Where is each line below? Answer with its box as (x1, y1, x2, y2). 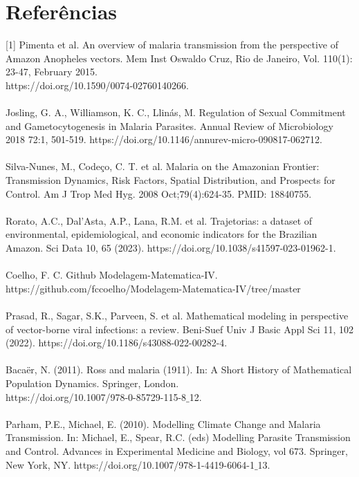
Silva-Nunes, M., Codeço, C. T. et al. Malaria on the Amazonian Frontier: (6, 159, 320, 174)
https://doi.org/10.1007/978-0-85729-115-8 (6, 389, 187, 404)
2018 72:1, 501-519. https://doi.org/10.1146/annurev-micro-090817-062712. (6, 132, 322, 147)
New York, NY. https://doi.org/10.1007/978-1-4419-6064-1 (6, 457, 255, 471)
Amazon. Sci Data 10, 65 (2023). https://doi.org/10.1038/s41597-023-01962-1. (6, 241, 336, 255)
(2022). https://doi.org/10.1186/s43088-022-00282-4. (6, 335, 228, 350)
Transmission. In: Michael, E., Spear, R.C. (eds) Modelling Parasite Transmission (6, 430, 351, 445)
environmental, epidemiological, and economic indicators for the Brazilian (6, 227, 317, 241)
